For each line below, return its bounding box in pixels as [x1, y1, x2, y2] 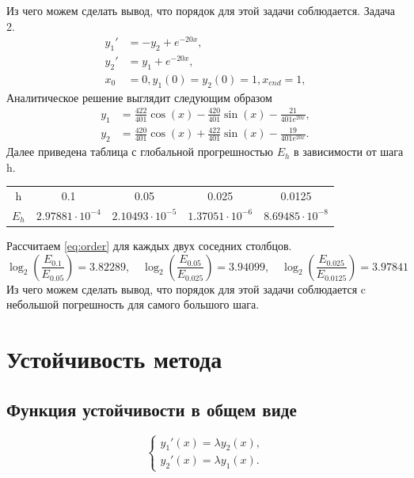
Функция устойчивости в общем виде [6, 396, 297, 421]
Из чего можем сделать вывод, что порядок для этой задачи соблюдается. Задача [6, 2, 395, 18]
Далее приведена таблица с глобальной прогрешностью [6, 143, 273, 160]
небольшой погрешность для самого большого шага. [6, 296, 260, 313]
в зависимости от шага [294, 143, 404, 160]
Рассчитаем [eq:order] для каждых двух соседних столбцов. [6, 237, 292, 253]
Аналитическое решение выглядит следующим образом [6, 89, 272, 105]
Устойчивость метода [6, 342, 222, 374]
